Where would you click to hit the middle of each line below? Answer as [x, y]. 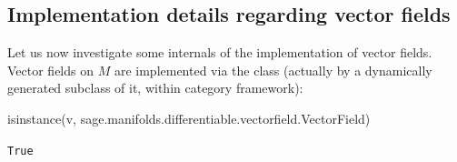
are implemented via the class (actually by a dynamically [273, 70]
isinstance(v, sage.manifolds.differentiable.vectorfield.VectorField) [189, 118]
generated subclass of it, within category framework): [155, 88]
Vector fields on [51, 70]
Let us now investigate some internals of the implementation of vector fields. [220, 52]
